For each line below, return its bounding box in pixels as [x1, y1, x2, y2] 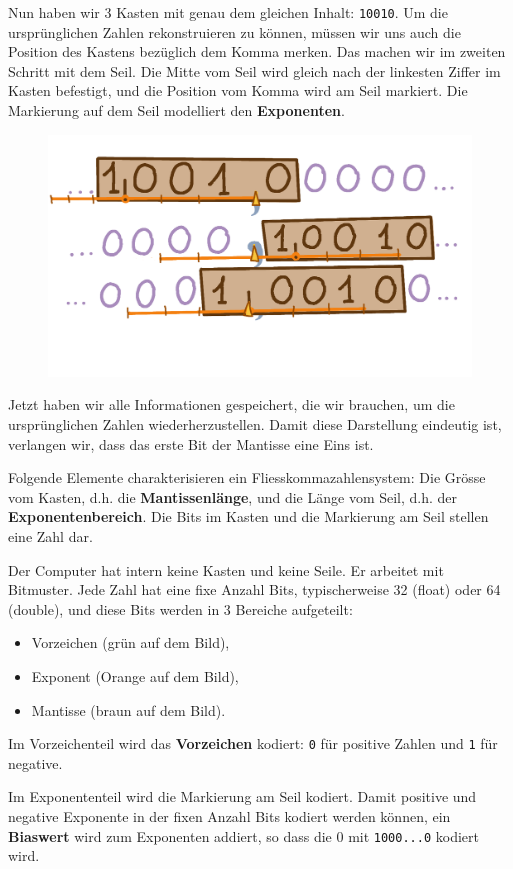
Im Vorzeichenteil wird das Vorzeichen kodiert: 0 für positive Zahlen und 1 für [8, 733, 498, 754]
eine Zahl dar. [8, 526, 93, 546]
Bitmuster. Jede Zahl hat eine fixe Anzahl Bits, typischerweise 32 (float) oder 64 [8, 579, 501, 600]
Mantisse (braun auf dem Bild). [31, 699, 226, 720]
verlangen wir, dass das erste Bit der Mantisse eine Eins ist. [8, 433, 374, 454]
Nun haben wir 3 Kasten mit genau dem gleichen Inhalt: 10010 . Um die [8, 2, 448, 22]
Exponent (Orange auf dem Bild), [31, 665, 239, 686]
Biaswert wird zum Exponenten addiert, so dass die [8, 825, 332, 846]
